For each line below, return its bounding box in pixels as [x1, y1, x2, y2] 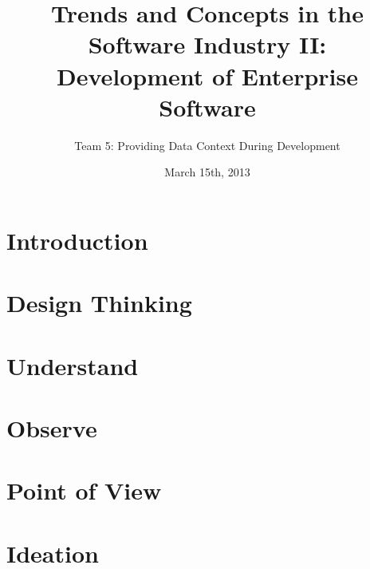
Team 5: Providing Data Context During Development [74, 136, 340, 153]
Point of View [6, 474, 162, 507]
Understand [6, 349, 139, 381]
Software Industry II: [88, 28, 327, 61]
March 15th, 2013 [164, 164, 250, 180]
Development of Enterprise [57, 59, 358, 92]
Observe [6, 412, 97, 444]
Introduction [6, 223, 148, 256]
